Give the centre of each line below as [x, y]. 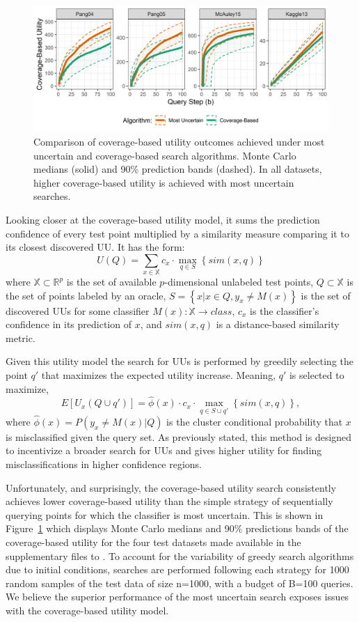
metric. [21, 337]
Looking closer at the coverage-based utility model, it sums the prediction [163, 219]
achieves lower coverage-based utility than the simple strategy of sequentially [169, 501]
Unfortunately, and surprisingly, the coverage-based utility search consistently [171, 487]
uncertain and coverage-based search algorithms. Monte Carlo [165, 155]
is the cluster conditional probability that [255, 421]
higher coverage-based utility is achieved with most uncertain [164, 182]
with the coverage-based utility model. [87, 610]
